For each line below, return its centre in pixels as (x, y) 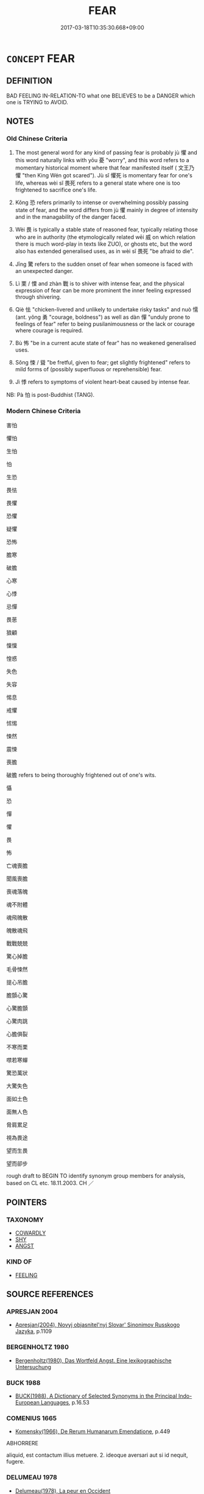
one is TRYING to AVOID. (37, 102)
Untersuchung (33, 1367)
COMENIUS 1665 (31, 1418)
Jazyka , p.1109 (33, 1331)
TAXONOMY (25, 1220)
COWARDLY (30, 1233)
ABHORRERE (22, 1443)
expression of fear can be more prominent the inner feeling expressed (103, 291)
